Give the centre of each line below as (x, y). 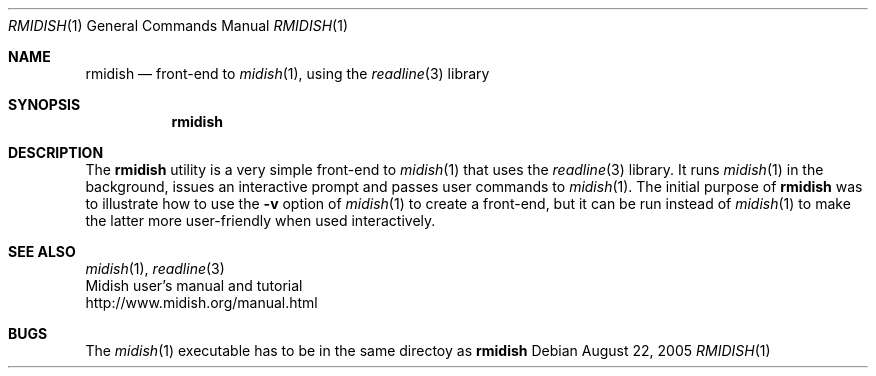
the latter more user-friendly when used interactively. (260, 220)
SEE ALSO (42, 251)
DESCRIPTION (56, 152)
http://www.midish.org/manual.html (201, 302)
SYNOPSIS (44, 104)
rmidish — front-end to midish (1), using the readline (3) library (287, 73)
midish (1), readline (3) (155, 268)
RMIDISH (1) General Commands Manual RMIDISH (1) (178, 25)
